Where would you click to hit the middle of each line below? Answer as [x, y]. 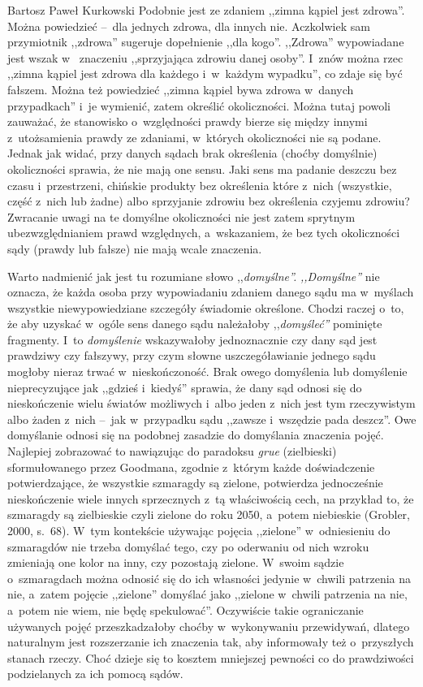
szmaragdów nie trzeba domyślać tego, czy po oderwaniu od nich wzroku [188, 546]
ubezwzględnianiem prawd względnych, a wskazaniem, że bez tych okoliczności [204, 233]
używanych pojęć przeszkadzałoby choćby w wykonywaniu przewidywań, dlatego [209, 626]
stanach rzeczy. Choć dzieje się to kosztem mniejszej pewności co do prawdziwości [211, 657]
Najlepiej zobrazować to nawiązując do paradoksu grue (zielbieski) [172, 451]
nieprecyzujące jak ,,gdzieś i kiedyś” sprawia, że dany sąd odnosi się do [185, 387]
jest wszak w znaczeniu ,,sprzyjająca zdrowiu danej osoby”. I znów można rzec [205, 57]
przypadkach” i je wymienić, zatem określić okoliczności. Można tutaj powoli [199, 105]
